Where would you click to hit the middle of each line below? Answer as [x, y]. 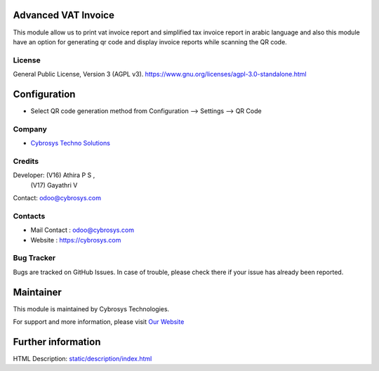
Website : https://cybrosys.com [76, 240]
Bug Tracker [34, 258]
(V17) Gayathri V [54, 185]
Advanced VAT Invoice [64, 15]
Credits [26, 161]
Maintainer [38, 292]
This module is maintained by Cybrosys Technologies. [91, 308]
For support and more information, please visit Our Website [99, 321]
